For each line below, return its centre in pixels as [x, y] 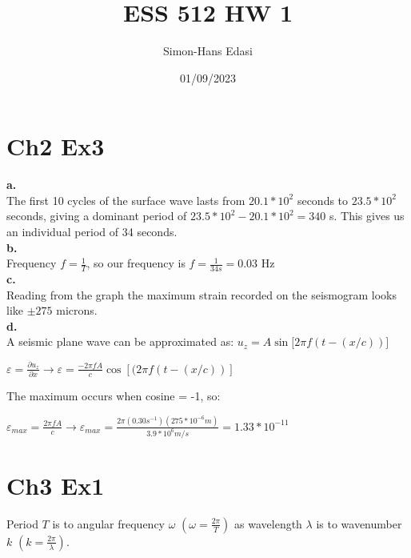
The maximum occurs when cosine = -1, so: [114, 396]
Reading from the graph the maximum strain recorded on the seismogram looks [202, 294]
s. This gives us [367, 216]
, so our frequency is [136, 263]
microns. [77, 310]
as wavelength [268, 523]
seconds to [323, 200]
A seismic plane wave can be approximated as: [120, 341]
